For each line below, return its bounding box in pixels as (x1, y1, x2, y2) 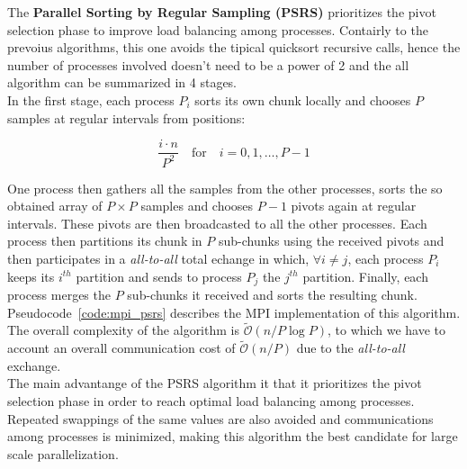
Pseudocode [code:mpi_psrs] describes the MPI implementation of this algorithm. (7, 302, 461, 321)
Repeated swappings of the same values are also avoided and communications (7, 409, 434, 428)
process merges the (7, 284, 111, 303)
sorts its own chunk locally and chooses (194, 90, 411, 109)
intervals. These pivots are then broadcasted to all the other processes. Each (7, 213, 427, 232)
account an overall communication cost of (7, 338, 236, 357)
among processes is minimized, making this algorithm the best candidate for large (7, 427, 458, 446)
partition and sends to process (76, 266, 242, 285)
